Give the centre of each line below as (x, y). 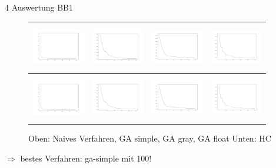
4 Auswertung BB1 (39, 7)
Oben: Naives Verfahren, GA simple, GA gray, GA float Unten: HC (150, 138)
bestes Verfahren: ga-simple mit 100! (86, 158)
